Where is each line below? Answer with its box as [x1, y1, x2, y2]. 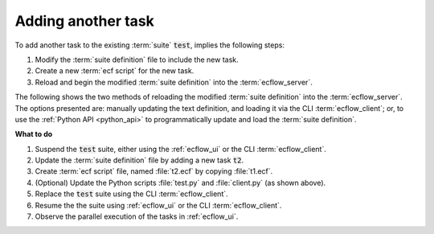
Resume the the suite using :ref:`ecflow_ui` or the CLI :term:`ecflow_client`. [35, 200, 282, 210]
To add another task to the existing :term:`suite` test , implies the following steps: [14, 40, 285, 50]
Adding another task [14, 12, 154, 30]
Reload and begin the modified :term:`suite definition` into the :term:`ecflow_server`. [35, 77, 313, 87]
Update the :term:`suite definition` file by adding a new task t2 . [35, 155, 244, 165]
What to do [14, 129, 53, 139]
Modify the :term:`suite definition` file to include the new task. [35, 55, 239, 64]
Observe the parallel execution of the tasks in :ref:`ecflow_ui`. [35, 211, 239, 221]
